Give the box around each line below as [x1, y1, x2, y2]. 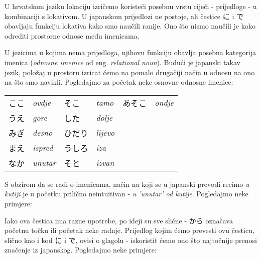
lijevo [96, 127, 115, 139]
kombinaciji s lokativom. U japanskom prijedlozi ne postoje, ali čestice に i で [5, 11, 243, 21]
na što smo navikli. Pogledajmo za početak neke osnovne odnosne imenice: [5, 77, 233, 87]
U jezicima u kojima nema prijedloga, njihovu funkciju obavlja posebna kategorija [5, 47, 256, 58]
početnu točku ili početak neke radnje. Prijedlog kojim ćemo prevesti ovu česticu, [5, 225, 254, 235]
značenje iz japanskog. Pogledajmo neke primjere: [5, 244, 157, 255]
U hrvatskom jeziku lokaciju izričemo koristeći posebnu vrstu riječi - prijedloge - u [5, 1, 257, 11]
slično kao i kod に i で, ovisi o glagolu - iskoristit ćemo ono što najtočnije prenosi [5, 234, 257, 245]
